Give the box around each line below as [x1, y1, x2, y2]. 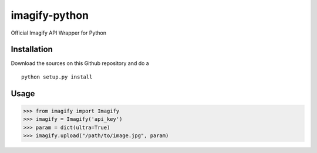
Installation [11, 45, 53, 55]
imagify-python [11, 9, 89, 22]
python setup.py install [21, 73, 93, 80]
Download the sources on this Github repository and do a [11, 60, 149, 67]
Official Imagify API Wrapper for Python [11, 29, 107, 36]
